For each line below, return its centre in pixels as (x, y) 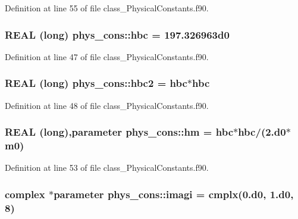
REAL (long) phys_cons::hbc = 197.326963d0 (117, 34)
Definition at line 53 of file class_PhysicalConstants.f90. (107, 168)
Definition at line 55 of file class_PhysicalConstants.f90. (107, 8)
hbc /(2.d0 (262, 132)
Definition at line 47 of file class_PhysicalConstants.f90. (107, 56)
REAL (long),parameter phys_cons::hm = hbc (119, 132)
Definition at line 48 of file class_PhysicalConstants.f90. (107, 105)
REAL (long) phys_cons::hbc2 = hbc (96, 83)
